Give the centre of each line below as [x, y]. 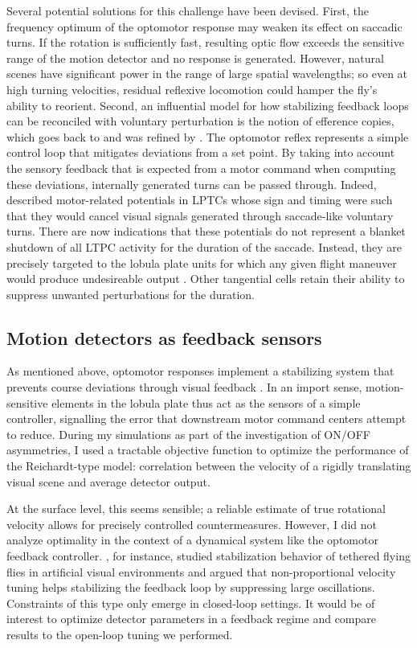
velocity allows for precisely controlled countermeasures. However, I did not [192, 524]
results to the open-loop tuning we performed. [120, 634]
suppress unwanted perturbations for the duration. [131, 294]
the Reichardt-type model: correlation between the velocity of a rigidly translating [209, 466]
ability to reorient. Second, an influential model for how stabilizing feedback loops [208, 105]
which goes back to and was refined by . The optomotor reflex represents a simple [208, 136]
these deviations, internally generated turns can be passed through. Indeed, [192, 184]
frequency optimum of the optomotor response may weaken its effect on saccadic [204, 26]
